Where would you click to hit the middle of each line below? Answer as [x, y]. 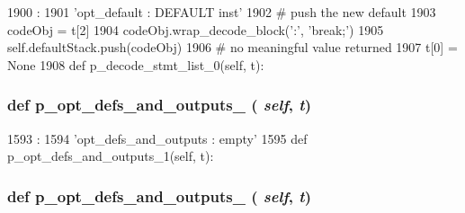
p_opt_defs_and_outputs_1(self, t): [111, 156]
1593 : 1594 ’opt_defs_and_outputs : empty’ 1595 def [157, 138]
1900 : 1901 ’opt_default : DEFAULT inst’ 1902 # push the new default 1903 [222, 12]
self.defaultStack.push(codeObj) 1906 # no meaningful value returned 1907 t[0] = [232, 47]
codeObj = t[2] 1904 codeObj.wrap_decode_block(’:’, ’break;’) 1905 [196, 29]
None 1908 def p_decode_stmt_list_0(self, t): [136, 64]
